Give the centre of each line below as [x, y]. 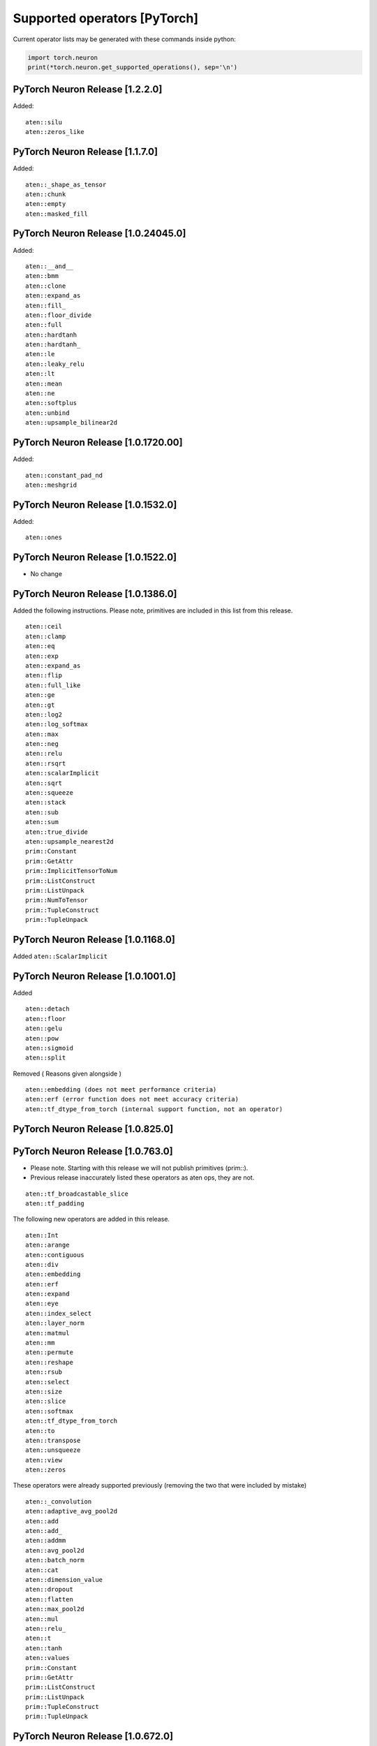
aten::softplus [51, 403]
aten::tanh [44, 1648]
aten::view [44, 1460]
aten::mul [42, 1619]
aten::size [44, 1391]
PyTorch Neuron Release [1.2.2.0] [88, 90]
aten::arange [47, 1245]
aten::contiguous [55, 1255]
